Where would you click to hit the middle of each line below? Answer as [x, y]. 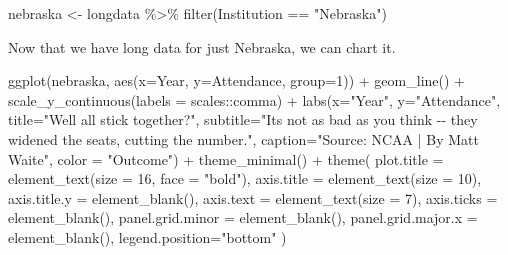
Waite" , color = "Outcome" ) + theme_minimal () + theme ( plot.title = [226, 158]
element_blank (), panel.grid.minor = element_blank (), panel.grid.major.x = [243, 217]
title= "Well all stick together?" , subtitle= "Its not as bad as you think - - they [243, 119]
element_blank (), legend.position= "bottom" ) [147, 236]
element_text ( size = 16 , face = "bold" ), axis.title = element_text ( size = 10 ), [245, 178]
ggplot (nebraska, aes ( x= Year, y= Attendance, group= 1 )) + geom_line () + [236, 80]
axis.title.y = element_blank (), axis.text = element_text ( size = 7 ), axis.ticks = [253, 197]
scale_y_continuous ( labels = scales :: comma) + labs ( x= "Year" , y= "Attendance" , [254, 99]
